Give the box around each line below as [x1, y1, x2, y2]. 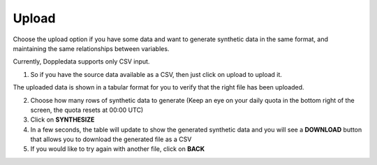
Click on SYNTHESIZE [30, 115, 95, 124]
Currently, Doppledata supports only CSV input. [13, 57, 150, 66]
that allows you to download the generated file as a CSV [30, 135, 192, 143]
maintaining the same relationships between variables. [13, 44, 170, 52]
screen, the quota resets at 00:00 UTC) [30, 106, 144, 114]
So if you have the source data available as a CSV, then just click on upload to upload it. [30, 70, 283, 78]
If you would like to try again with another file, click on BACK [30, 145, 205, 153]
